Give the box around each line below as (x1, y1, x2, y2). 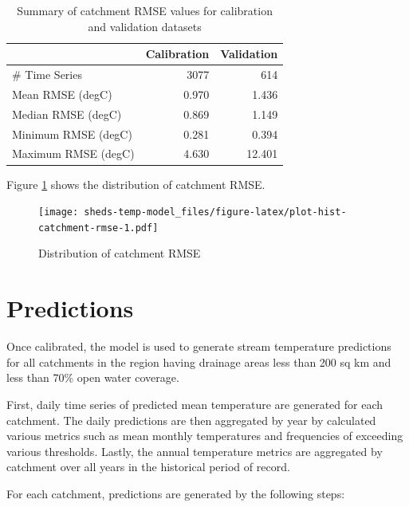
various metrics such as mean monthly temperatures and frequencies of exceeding (6, 427, 403, 444)
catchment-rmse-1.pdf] (38, 222, 159, 234)
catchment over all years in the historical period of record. (6, 458, 290, 475)
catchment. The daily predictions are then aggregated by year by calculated (6, 411, 376, 428)
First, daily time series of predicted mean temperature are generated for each (6, 395, 383, 412)
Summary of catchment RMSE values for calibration (17, 2, 273, 18)
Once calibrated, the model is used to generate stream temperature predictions (6, 338, 391, 355)
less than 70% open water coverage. (6, 369, 179, 386)
